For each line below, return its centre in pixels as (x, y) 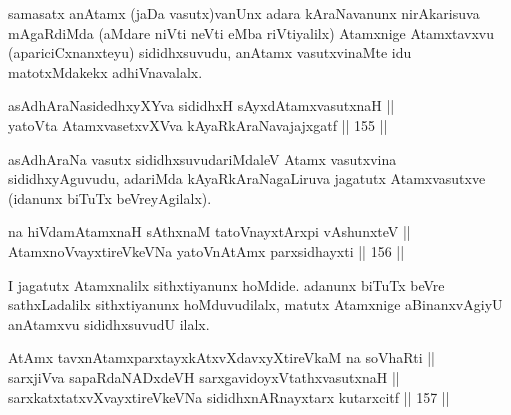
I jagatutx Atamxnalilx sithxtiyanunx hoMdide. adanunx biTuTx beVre (226, 284)
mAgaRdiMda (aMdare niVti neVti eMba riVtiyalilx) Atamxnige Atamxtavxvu (251, 32)
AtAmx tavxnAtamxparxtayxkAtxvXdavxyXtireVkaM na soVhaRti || (222, 357)
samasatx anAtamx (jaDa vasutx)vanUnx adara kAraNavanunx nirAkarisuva (244, 13)
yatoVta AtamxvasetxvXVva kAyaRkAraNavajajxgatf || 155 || (198, 124)
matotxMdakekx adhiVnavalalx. (105, 71)
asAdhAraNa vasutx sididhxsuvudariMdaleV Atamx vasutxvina (202, 158)
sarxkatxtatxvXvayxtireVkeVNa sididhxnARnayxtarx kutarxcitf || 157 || (229, 396)
